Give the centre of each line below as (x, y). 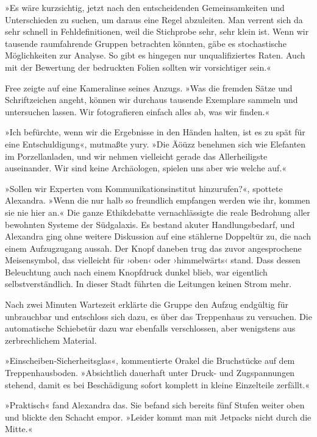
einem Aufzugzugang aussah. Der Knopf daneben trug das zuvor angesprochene (153, 248)
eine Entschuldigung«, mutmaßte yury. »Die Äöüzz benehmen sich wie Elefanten (155, 144)
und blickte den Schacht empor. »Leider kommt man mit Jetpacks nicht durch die (158, 417)
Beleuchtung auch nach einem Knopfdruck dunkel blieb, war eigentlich (136, 272)
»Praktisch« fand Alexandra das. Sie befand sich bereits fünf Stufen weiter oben (155, 405)
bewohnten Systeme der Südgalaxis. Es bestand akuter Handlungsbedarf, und (150, 224)
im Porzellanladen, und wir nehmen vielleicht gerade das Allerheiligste (136, 156)
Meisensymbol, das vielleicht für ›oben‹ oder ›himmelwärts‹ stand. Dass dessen (153, 260)
